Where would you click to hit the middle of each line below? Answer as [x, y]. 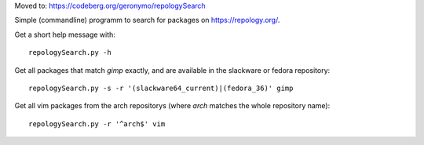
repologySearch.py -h [70, 53]
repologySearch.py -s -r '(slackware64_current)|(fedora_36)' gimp [161, 88]
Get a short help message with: [65, 34]
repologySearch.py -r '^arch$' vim [97, 124]
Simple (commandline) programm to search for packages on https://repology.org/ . [147, 20]
